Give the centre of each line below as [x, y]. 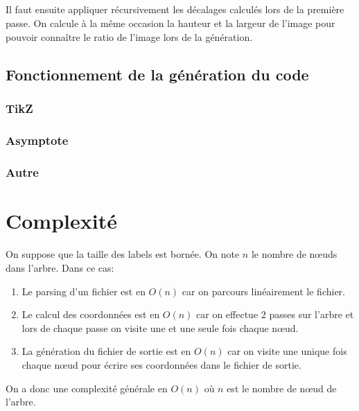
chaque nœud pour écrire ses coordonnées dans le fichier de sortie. [161, 365]
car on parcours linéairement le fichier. [263, 291]
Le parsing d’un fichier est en [84, 291]
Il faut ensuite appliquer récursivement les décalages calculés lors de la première [175, 9]
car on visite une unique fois [287, 351]
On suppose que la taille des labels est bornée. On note [123, 254]
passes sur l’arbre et [312, 314]
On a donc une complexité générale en [87, 388]
